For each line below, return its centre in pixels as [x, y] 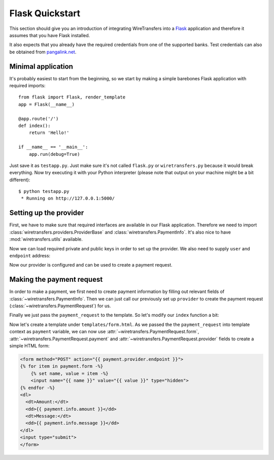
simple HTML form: [29, 346]
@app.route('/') [39, 119]
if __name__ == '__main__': [53, 147]
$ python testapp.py [44, 191]
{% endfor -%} [38, 388]
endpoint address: [30, 255]
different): [20, 180]
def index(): [35, 125]
